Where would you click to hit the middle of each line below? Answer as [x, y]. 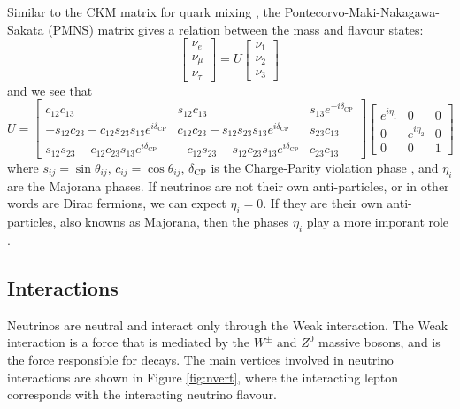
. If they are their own [323, 203]
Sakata [26, 29]
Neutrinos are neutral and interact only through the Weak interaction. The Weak [228, 324]
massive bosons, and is [379, 342]
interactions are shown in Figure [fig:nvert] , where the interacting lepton [203, 377]
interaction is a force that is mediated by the [128, 342]
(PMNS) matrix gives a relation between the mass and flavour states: [236, 29]
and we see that [50, 90]
